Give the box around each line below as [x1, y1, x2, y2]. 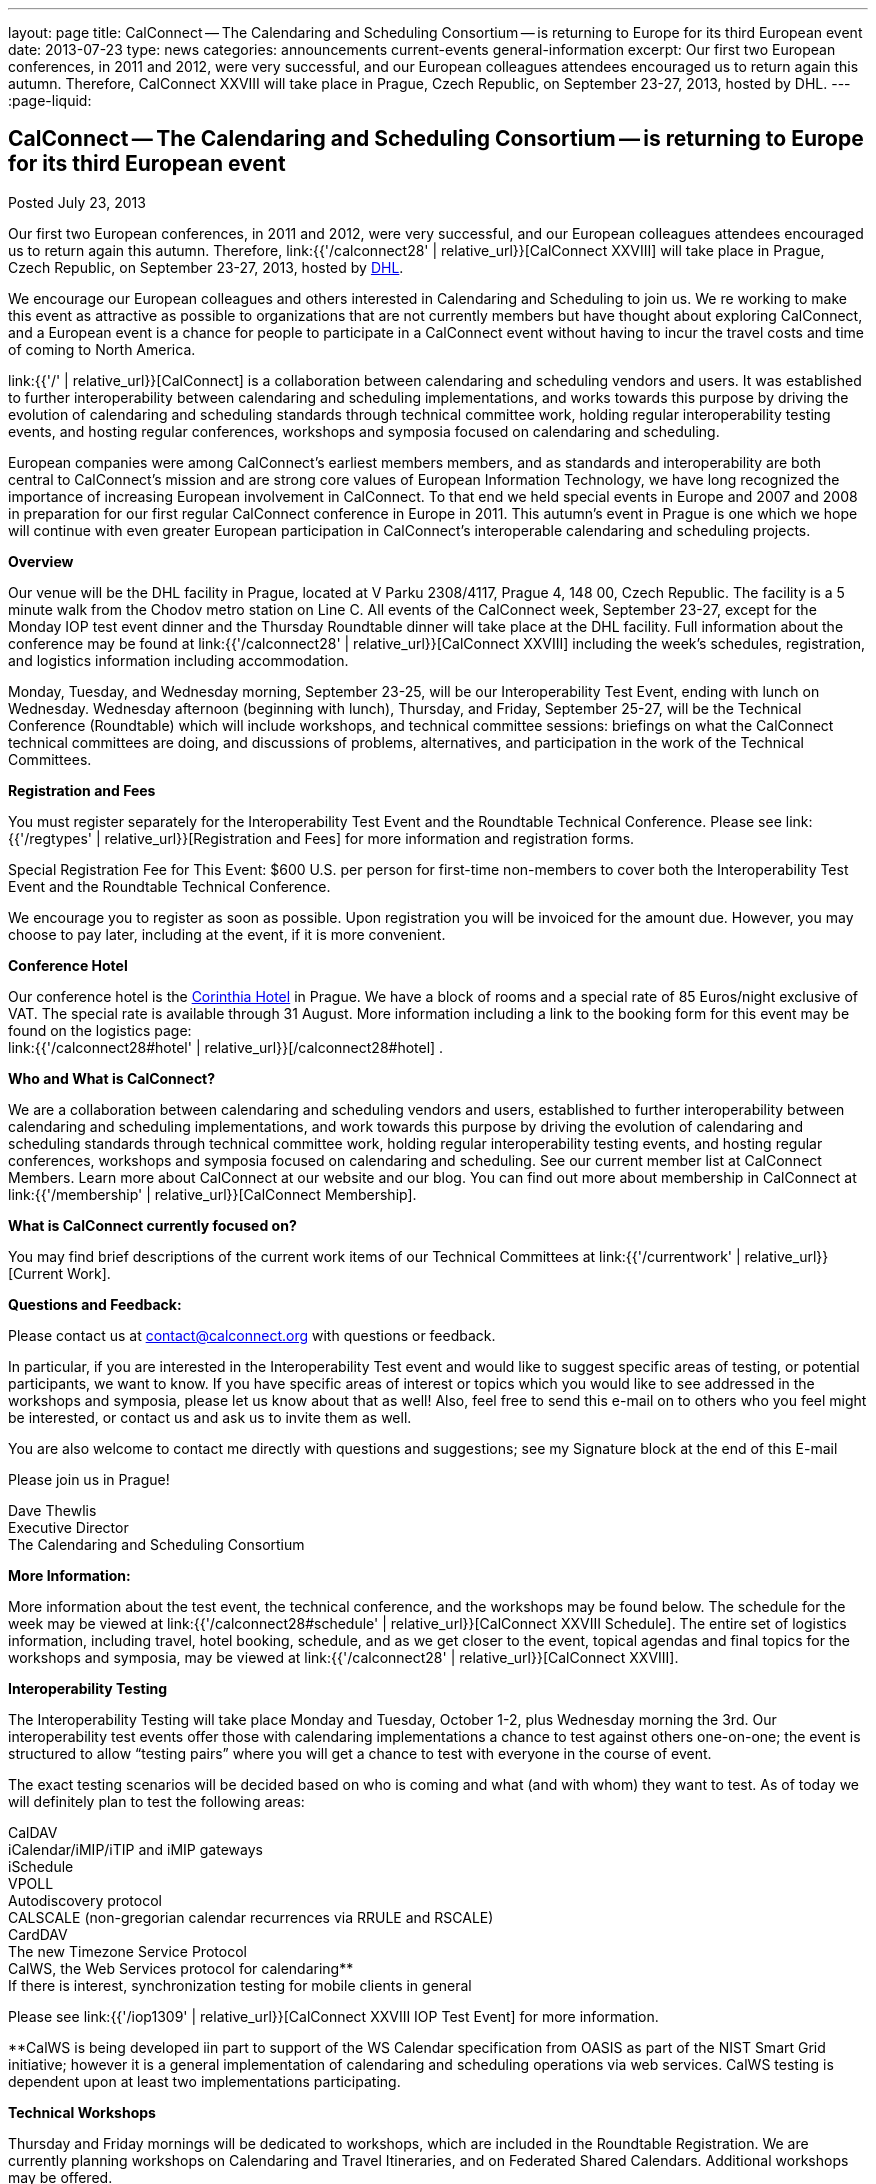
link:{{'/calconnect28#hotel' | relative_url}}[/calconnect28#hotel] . [8, 1038, 444, 1056]
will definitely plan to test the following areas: [8, 1792, 305, 1810]
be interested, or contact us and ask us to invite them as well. [8, 1408, 412, 1426]
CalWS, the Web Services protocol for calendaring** [8, 1959, 354, 1977]
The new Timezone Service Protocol [8, 1942, 247, 1960]
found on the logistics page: [8, 1021, 192, 1039]
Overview [8, 552, 74, 570]
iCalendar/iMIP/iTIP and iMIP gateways [8, 1840, 263, 1858]
